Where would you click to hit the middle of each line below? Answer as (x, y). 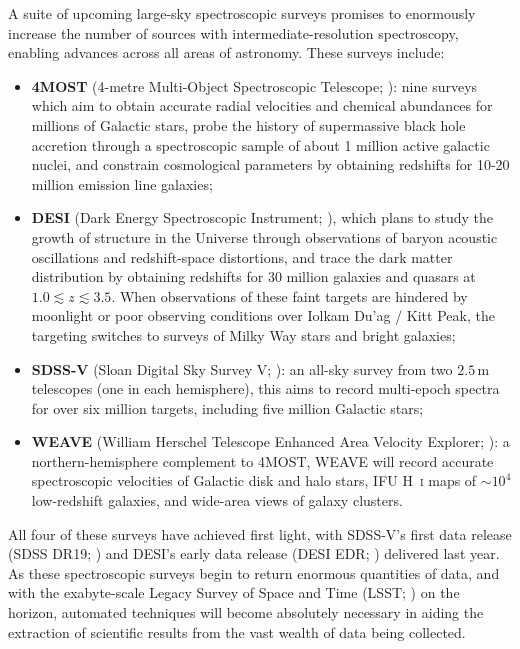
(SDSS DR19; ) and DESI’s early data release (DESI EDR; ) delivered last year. (254, 553)
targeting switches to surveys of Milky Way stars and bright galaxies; (243, 334)
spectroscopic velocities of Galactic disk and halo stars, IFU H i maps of (254, 480)
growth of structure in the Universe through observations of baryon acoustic (264, 236)
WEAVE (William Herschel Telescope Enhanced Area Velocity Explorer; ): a (270, 441)
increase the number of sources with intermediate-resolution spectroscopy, (233, 32)
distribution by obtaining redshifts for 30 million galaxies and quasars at (253, 276)
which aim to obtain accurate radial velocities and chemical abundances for (262, 105)
